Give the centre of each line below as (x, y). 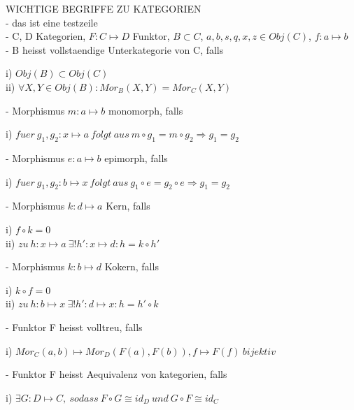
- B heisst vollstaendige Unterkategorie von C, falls (115, 49)
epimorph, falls (136, 158)
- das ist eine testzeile (52, 22)
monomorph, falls (146, 110)
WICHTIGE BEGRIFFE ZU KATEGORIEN (104, 8)
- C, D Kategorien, (46, 36)
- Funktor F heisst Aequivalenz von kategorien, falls (116, 374)
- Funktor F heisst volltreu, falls (74, 327)
